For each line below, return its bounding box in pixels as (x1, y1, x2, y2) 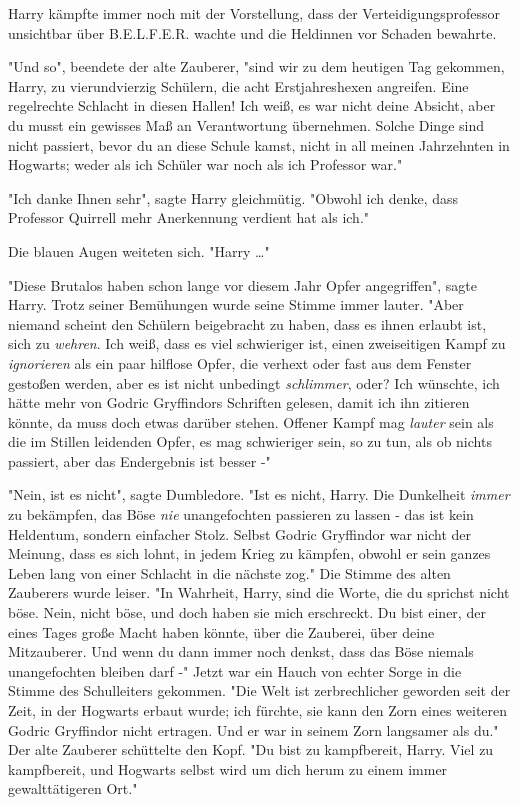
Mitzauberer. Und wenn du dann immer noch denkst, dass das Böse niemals (8, 641, 474, 662)
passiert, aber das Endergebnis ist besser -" (8, 450, 271, 471)
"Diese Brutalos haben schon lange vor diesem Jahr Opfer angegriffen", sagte (8, 274, 477, 295)
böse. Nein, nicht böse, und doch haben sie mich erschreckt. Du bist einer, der (8, 602, 486, 623)
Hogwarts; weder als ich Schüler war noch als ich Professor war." (8, 154, 403, 175)
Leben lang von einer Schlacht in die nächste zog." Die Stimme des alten (8, 562, 451, 583)
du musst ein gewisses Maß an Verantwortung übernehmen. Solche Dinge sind (8, 114, 484, 135)
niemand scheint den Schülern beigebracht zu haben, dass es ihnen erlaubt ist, (8, 313, 487, 334)
